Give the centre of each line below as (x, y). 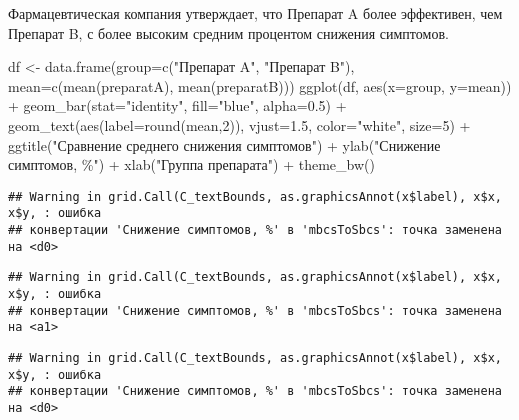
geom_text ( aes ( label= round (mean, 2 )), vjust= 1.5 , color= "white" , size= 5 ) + (239, 124)
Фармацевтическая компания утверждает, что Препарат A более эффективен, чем (255, 13)
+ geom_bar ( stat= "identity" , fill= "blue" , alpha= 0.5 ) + (177, 105)
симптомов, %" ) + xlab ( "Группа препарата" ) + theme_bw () (191, 164)
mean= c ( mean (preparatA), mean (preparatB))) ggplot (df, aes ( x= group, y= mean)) (260, 85)
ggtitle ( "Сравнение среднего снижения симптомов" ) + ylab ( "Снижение (224, 144)
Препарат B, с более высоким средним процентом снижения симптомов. (228, 32)
